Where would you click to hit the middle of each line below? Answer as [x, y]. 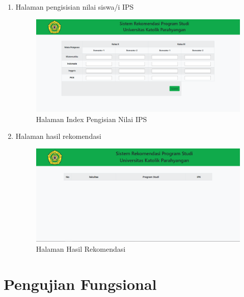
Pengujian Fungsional [80, 284]
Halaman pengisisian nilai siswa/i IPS [75, 7]
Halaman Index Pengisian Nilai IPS [91, 119]
